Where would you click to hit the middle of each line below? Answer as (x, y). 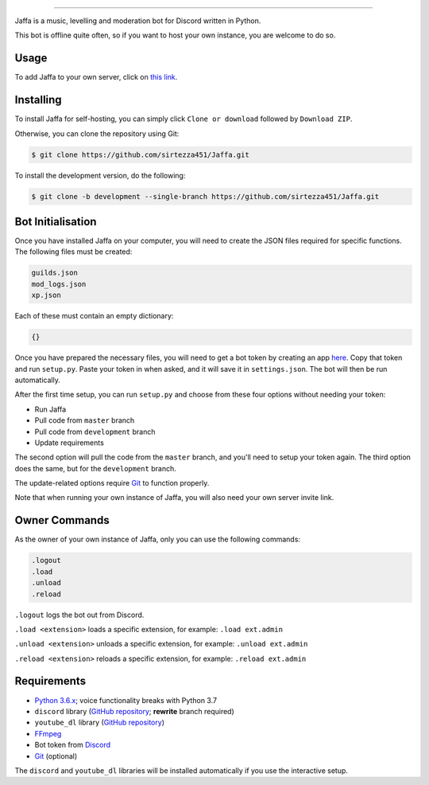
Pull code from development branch (95, 432)
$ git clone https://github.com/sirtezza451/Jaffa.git (140, 154)
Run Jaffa (50, 409)
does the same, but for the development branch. (95, 468)
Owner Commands (62, 520)
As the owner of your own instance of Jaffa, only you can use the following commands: (158, 539)
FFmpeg (48, 733)
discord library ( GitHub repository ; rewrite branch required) (134, 711)
